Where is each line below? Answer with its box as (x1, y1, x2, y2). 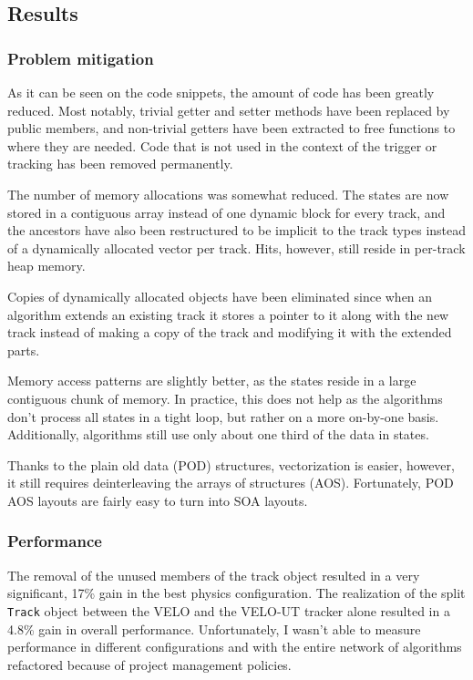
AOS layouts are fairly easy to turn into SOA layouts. (7, 490, 308, 510)
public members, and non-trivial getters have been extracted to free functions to (7, 118, 456, 138)
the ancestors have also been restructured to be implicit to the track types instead (7, 221, 467, 240)
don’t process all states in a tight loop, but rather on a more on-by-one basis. (7, 407, 439, 426)
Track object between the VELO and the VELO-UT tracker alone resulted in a (7, 601, 450, 620)
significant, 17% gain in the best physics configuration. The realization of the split (7, 583, 466, 603)
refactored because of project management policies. (7, 654, 292, 674)
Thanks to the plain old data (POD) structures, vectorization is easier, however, (7, 455, 455, 474)
